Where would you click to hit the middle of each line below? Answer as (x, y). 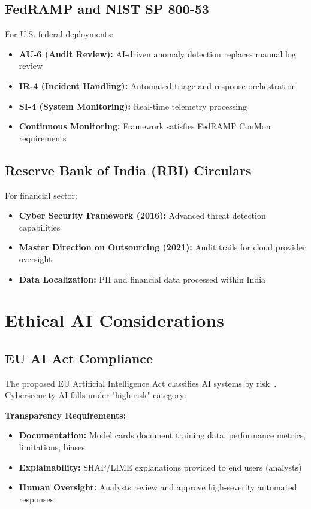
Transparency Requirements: (66, 415)
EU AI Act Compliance (79, 358)
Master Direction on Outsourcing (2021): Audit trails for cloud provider (162, 247)
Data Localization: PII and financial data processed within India (142, 279)
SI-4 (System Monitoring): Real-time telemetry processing (133, 106)
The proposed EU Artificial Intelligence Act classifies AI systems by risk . (141, 383)
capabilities (40, 227)
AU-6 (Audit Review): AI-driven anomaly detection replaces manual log (157, 54)
